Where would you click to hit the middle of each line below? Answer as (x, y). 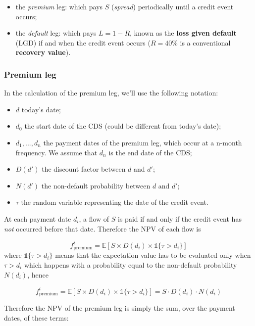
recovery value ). (43, 52)
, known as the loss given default (183, 33)
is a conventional (205, 42)
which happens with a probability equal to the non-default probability (130, 264)
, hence (38, 274)
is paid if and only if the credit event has (180, 218)
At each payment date (38, 218)
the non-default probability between (96, 185)
